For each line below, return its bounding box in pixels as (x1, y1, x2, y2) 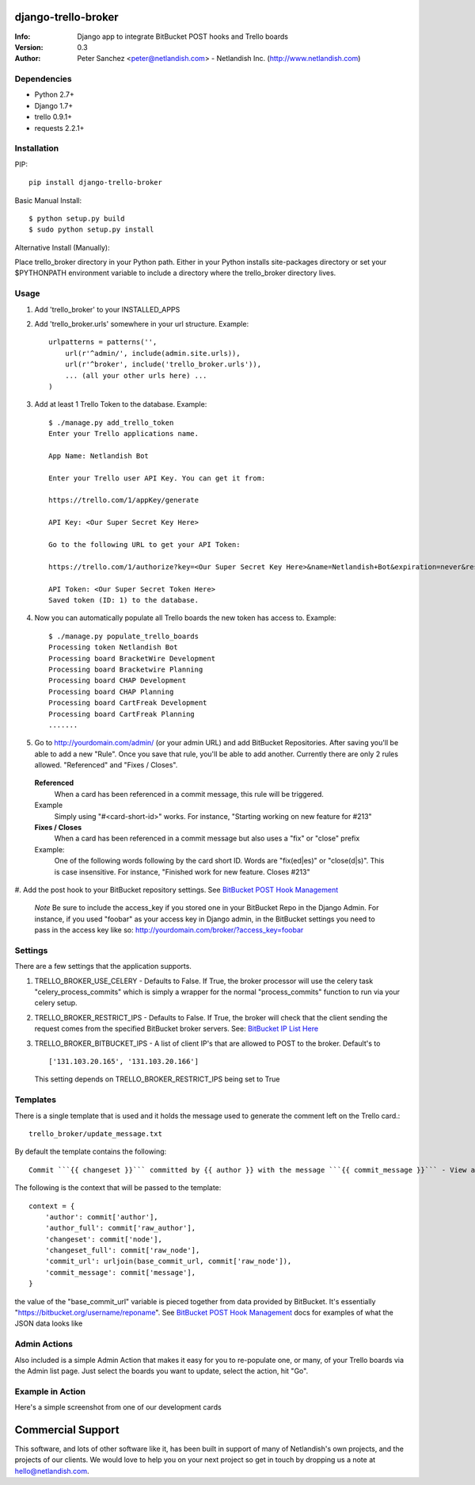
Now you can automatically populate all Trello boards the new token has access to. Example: (34, 613, 336, 622)
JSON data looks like (14, 1319, 83, 1328)
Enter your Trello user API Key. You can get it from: (48, 473, 266, 483)
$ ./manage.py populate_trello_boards (48, 631, 199, 641)
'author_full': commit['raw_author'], (44, 1223, 196, 1233)
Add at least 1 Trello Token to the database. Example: (34, 400, 207, 409)
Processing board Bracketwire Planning (48, 664, 203, 674)
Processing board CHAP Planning (48, 687, 174, 696)
